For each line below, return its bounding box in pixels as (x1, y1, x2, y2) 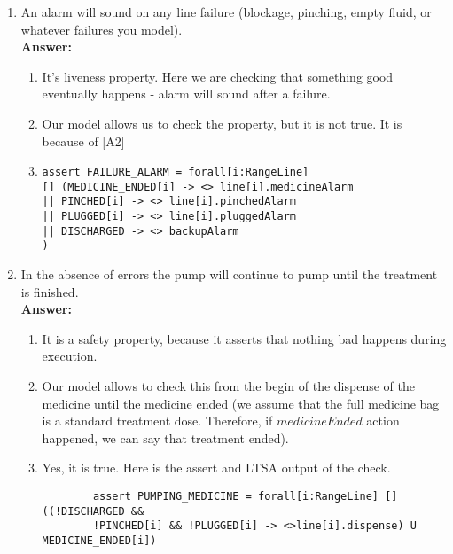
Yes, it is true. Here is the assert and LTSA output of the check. (42, 458, 391, 477)
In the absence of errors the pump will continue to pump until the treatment (20, 265, 438, 284)
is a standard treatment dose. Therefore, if (42, 411, 273, 430)
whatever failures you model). (20, 20, 183, 38)
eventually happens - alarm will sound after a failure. (42, 84, 331, 103)
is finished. (20, 282, 79, 300)
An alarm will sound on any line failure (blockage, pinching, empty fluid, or (20, 3, 432, 20)
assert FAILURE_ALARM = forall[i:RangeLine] (42, 166, 309, 179)
